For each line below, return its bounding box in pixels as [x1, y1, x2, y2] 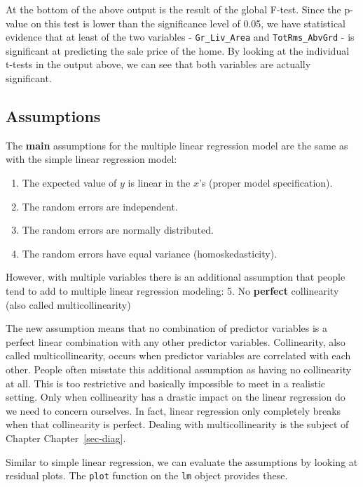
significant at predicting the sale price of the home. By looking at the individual [6, 43, 350, 58]
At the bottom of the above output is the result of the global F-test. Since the [6, 2, 341, 16]
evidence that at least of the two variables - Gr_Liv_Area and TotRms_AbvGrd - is [6, 29, 355, 44]
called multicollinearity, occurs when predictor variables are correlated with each [6, 348, 351, 363]
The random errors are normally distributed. [22, 222, 214, 237]
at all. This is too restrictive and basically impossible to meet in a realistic [6, 375, 326, 390]
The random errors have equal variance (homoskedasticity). [22, 246, 278, 260]
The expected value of [22, 175, 117, 190]
